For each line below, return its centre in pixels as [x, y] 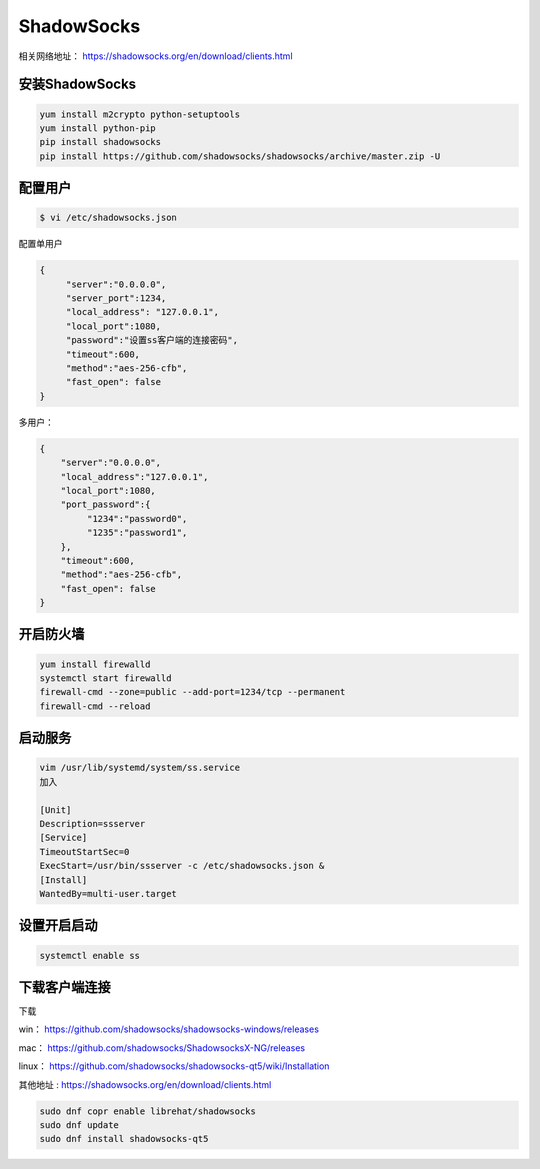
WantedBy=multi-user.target [108, 893]
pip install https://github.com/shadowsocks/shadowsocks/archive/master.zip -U [240, 156]
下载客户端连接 [64, 986]
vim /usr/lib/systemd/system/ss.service [139, 768]
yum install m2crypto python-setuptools [139, 114]
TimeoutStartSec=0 [84, 851]
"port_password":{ [105, 504]
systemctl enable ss [89, 955]
